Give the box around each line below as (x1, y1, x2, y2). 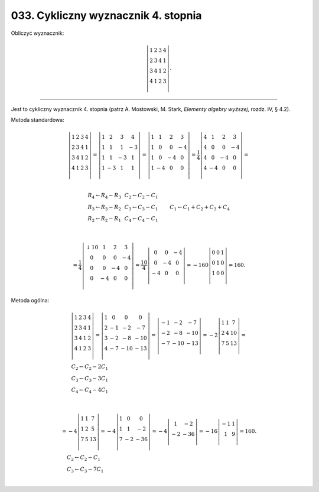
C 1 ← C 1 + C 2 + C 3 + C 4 (169, 204, 230, 212)
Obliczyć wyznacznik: (11, 30, 64, 37)
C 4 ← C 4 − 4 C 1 (71, 387, 109, 395)
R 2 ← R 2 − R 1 (87, 216, 121, 224)
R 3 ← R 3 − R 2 (87, 204, 121, 212)
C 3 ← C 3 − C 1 (124, 204, 158, 212)
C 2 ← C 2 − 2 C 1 (71, 363, 109, 372)
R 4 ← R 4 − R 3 (87, 192, 121, 200)
